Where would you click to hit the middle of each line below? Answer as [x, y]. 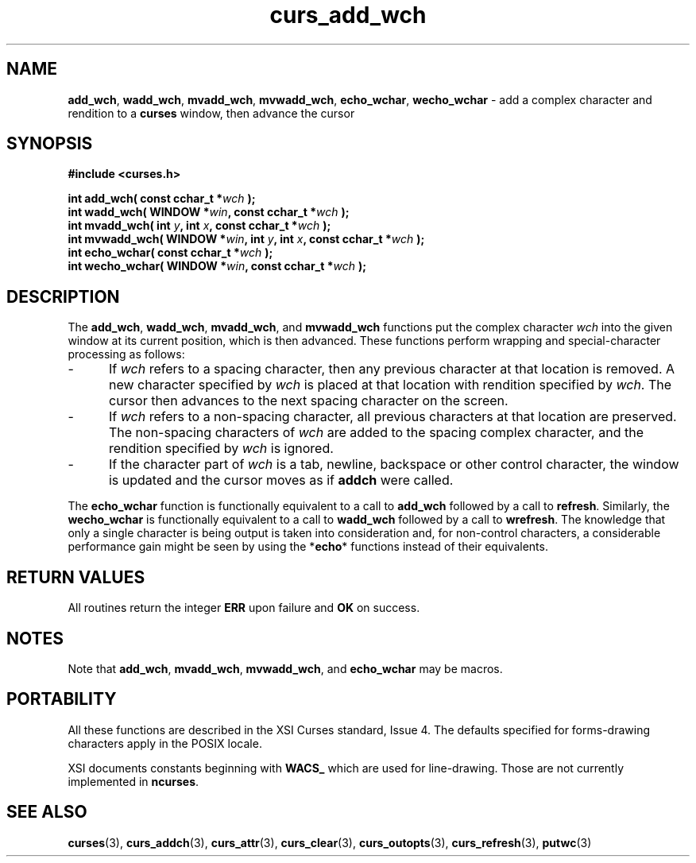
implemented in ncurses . [133, 781]
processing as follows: [126, 354]
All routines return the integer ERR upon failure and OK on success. [244, 608]
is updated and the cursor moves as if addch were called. [281, 480]
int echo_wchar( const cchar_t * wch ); [170, 253]
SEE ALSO [47, 812]
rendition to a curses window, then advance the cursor [211, 113]
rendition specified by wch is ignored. [221, 449]
